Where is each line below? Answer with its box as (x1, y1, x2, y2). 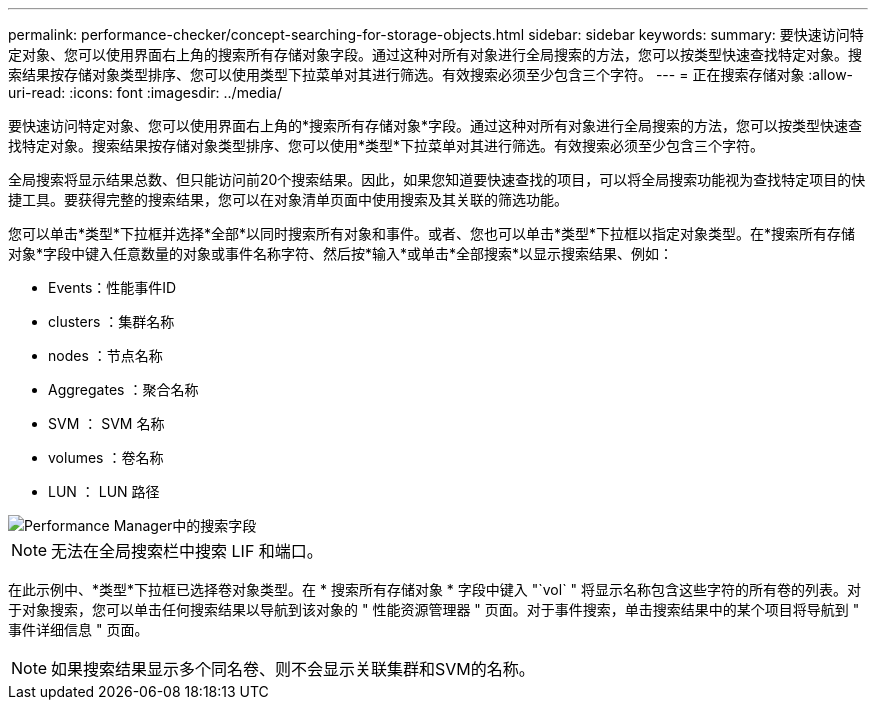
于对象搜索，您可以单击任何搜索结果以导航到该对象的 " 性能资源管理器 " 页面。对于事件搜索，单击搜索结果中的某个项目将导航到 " (8, 601, 860, 618)
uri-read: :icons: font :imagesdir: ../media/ (8, 84, 282, 101)
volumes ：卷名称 (48, 449, 164, 466)
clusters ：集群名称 (48, 313, 175, 330)
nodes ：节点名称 (48, 347, 163, 364)
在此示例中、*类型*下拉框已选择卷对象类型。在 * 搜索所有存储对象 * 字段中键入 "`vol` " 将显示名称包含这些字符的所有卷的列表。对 (8, 581, 862, 598)
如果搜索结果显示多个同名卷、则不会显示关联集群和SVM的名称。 (51, 659, 535, 679)
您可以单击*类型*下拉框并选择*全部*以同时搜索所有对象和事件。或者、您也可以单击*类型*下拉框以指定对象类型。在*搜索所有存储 (8, 225, 856, 242)
